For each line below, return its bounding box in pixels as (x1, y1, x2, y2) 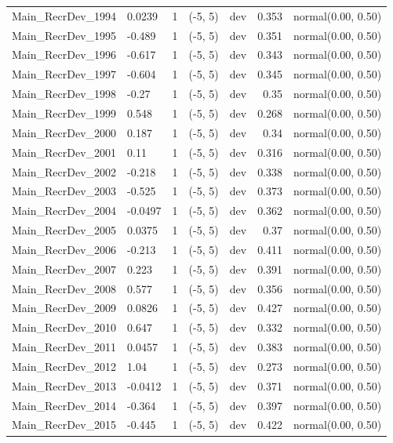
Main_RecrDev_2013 (12, 377, 117, 394)
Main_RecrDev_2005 (12, 222, 117, 238)
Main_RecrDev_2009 (12, 300, 117, 316)
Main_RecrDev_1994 (12, 7, 117, 24)
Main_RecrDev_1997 (12, 66, 117, 82)
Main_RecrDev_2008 (12, 280, 117, 296)
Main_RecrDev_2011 (12, 339, 117, 355)
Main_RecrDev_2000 (12, 124, 117, 140)
